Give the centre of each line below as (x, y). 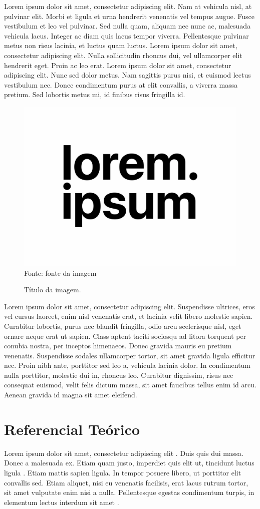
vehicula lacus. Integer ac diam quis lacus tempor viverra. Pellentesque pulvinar (126, 35)
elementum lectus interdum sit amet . (62, 502)
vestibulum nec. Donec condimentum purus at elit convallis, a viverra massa (121, 84)
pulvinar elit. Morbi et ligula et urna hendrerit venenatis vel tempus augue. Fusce (129, 16)
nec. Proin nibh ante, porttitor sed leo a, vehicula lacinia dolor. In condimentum (127, 365)
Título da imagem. (53, 290)
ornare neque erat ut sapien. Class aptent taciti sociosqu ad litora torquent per (125, 336)
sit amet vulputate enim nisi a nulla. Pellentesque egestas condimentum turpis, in (129, 492)
